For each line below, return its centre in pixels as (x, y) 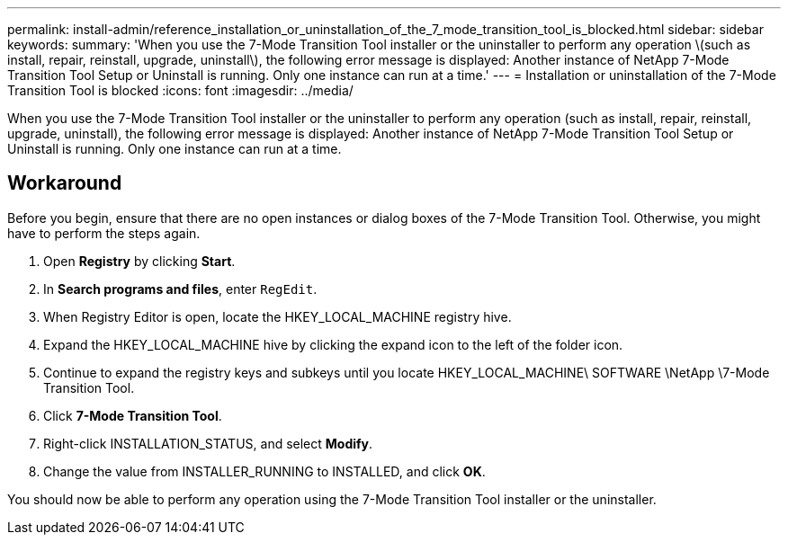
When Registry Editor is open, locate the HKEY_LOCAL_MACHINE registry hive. (278, 316)
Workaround (65, 183)
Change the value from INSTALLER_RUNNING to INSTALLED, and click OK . (264, 471)
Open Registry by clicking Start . (139, 261)
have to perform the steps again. (104, 233)
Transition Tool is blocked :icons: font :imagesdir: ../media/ (180, 90)
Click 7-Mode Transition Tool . (133, 415)
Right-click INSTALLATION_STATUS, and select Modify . (208, 443)
